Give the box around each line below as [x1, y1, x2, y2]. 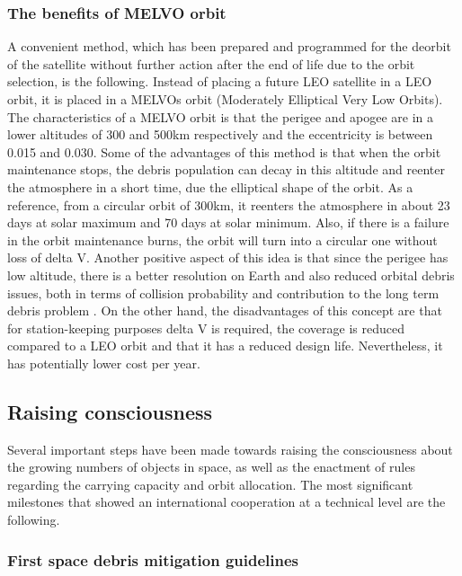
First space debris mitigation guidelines [7, 548, 299, 571]
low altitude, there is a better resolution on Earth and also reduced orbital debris [7, 265, 455, 284]
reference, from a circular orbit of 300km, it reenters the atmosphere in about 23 [7, 195, 450, 214]
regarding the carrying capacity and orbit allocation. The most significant [7, 474, 413, 493]
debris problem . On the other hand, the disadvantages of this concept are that [7, 301, 442, 320]
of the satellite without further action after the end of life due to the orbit [7, 54, 415, 73]
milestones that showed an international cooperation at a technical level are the [7, 492, 446, 511]
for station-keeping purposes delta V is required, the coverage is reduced [7, 318, 404, 337]
